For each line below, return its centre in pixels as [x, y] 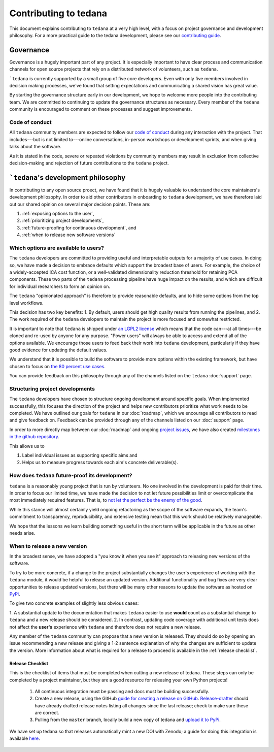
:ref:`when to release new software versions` [69, 235]
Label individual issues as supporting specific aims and [80, 455]
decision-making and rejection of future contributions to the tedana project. [89, 163]
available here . [25, 738]
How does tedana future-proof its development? [71, 476]
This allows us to [27, 446]
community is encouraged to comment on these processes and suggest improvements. [101, 109]
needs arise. [22, 533]
